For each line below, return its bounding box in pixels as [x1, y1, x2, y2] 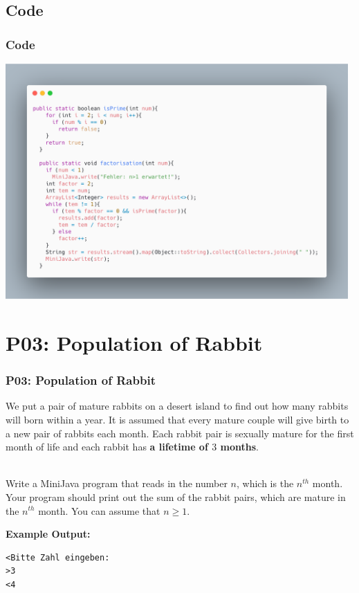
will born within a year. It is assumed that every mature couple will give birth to [6, 412, 349, 426]
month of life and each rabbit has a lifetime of [6, 439, 208, 454]
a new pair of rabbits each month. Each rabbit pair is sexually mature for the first [6, 426, 354, 440]
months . [220, 439, 259, 454]
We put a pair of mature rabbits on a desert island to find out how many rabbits [6, 399, 349, 413]
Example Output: [6, 527, 91, 541]
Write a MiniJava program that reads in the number [6, 476, 228, 491]
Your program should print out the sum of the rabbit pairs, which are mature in [6, 489, 346, 504]
